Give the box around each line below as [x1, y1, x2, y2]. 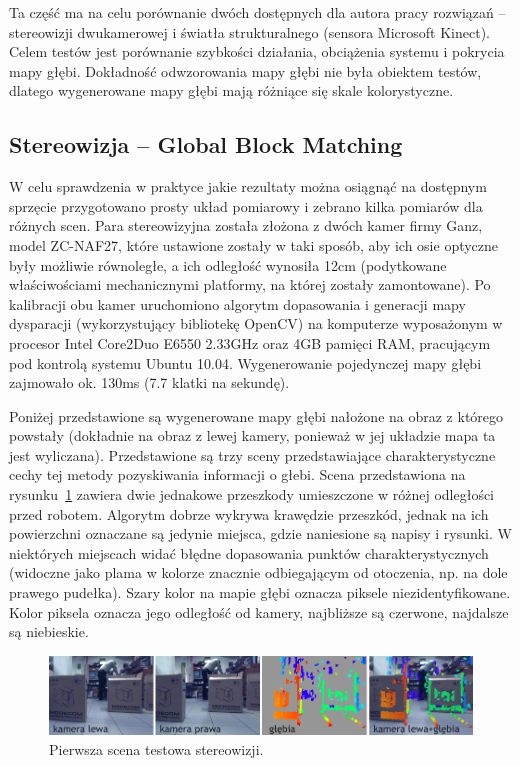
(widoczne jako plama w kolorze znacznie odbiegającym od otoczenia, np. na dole [9, 562, 508, 583]
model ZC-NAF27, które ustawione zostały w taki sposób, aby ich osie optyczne [9, 234, 499, 255]
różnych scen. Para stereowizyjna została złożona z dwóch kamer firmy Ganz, [9, 215, 483, 236]
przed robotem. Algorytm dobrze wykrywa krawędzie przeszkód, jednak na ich [9, 503, 489, 524]
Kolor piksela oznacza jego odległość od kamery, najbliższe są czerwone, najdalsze [9, 601, 509, 622]
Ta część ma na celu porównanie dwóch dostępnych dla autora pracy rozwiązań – [9, 2, 506, 22]
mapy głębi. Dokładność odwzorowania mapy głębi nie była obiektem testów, [9, 60, 482, 81]
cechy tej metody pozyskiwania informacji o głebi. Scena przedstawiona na [9, 464, 466, 485]
